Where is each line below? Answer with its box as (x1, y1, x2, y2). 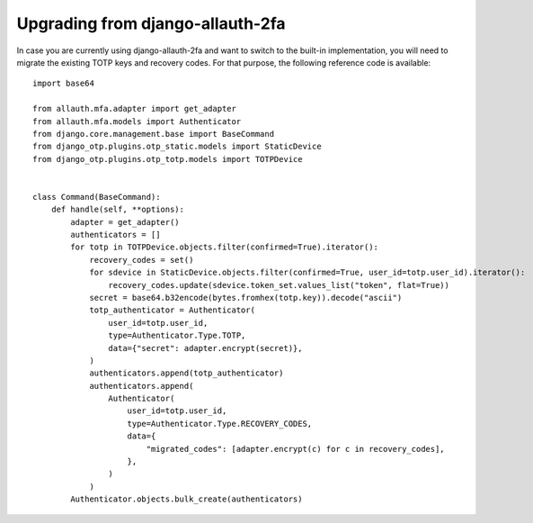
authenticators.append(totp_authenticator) (89, 368, 284, 378)
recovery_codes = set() (89, 255, 194, 265)
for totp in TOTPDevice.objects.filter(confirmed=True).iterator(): (70, 242, 379, 252)
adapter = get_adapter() (70, 217, 180, 227)
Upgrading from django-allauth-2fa (16, 14, 287, 33)
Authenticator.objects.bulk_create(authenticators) (70, 494, 303, 504)
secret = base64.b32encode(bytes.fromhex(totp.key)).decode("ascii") (89, 293, 403, 302)
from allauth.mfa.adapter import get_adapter (32, 104, 237, 114)
